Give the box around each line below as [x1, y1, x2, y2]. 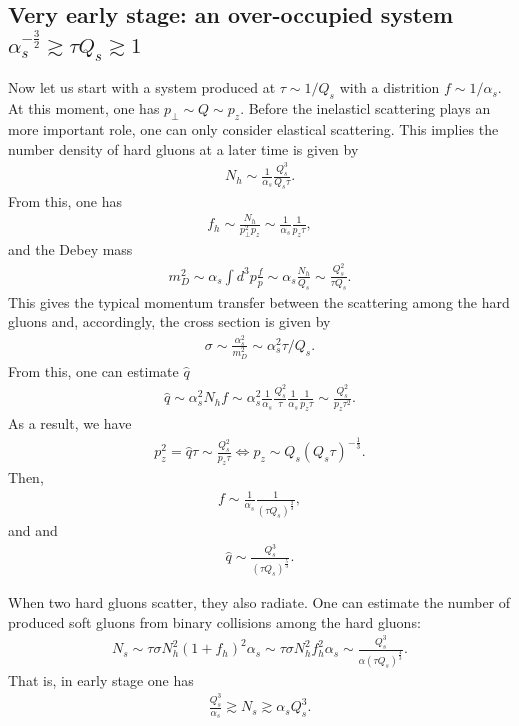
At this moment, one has [8, 98, 160, 119]
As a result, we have [8, 413, 132, 434]
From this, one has [8, 190, 122, 211]
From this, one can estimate [8, 360, 179, 381]
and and [8, 519, 58, 540]
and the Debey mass [8, 239, 133, 260]
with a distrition [339, 77, 440, 98]
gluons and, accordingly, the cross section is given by [8, 311, 331, 332]
